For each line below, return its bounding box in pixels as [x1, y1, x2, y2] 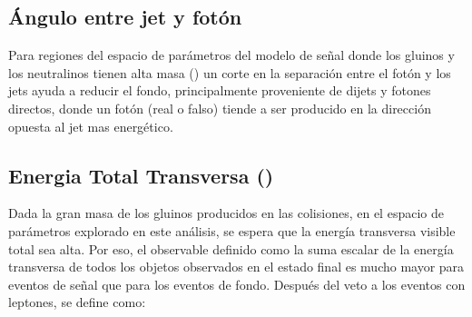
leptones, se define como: [8, 292, 146, 312]
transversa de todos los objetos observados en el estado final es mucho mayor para [8, 257, 465, 276]
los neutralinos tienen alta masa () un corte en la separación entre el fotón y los [8, 63, 451, 82]
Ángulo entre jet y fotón [8, 3, 242, 31]
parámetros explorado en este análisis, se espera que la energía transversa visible [8, 221, 456, 240]
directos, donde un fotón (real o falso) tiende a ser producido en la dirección [8, 98, 431, 117]
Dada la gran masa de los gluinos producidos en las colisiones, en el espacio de [8, 203, 444, 223]
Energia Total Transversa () [8, 161, 274, 189]
